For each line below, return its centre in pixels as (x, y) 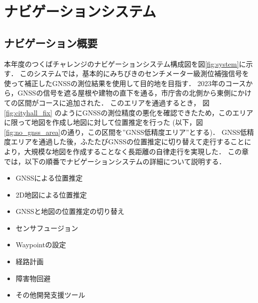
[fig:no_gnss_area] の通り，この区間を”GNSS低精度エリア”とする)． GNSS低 (126, 132)
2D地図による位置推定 (51, 194)
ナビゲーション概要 (51, 43)
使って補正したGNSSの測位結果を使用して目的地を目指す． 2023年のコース (125, 83)
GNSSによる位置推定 (49, 178)
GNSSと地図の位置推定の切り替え (70, 211)
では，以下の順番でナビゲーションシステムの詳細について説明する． (115, 161)
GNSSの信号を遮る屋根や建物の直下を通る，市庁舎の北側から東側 (124, 93)
